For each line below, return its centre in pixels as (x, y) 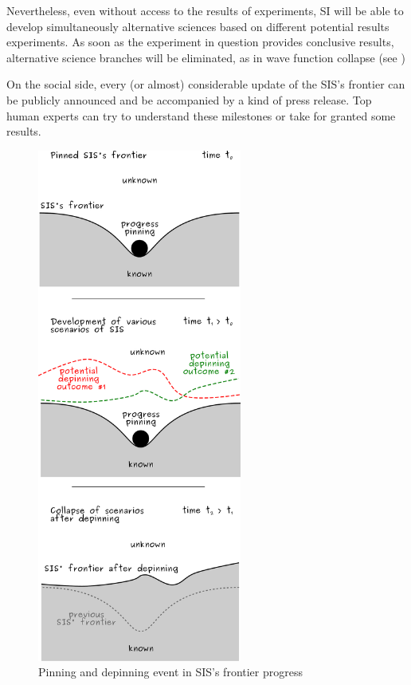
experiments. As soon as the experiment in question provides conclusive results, (200, 42)
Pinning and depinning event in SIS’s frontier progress (170, 672)
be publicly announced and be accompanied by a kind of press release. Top (189, 99)
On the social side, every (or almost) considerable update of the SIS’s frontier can (206, 84)
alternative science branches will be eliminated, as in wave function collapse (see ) (206, 57)
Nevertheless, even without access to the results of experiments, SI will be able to (205, 10)
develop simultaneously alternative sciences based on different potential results (198, 26)
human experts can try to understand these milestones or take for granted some (201, 115)
